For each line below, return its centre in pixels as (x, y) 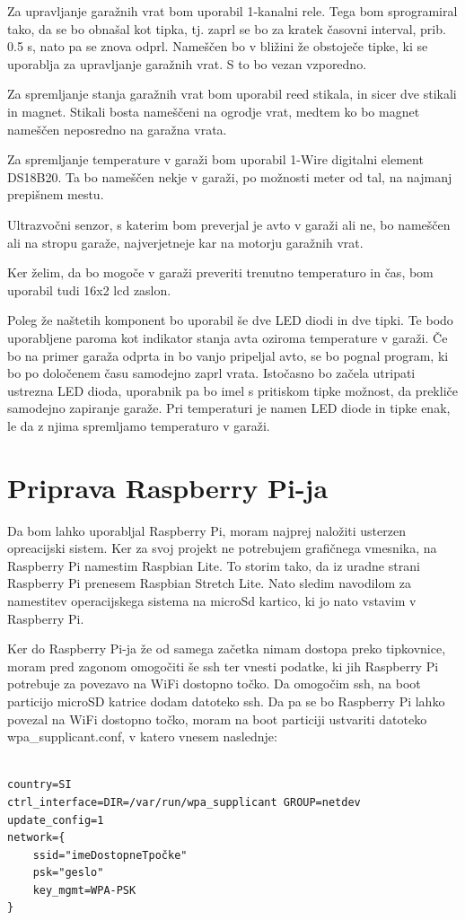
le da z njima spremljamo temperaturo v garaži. (139, 425)
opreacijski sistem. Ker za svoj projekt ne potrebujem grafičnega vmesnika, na (222, 548)
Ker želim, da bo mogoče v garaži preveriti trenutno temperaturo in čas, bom (220, 272)
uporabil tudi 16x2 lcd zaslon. (89, 289)
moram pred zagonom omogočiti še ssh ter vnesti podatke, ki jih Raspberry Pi (223, 666)
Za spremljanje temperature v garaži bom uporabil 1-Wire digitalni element (215, 159)
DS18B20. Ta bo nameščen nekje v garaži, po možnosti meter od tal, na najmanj (230, 176)
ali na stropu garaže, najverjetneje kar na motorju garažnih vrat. (185, 242)
